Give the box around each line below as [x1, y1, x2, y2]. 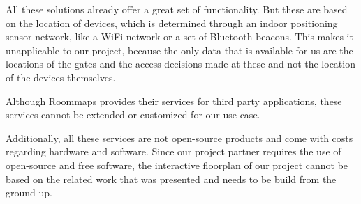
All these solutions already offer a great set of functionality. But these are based [6, 2, 348, 16]
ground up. [6, 185, 52, 200]
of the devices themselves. [6, 70, 116, 84]
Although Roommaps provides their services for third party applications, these [6, 93, 342, 108]
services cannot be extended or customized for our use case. [6, 107, 260, 122]
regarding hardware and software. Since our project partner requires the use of [6, 144, 341, 159]
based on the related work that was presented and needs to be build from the [6, 171, 337, 186]
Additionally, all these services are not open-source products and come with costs [6, 130, 353, 145]
